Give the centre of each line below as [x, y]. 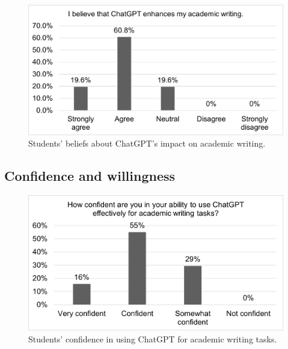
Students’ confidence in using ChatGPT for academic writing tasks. [153, 338]
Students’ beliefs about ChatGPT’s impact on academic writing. [147, 143]
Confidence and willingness [90, 176]
